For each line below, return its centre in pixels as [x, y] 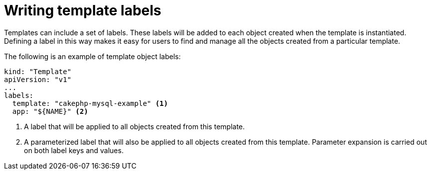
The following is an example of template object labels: [93, 56]
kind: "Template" [38, 71]
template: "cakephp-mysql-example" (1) [90, 103]
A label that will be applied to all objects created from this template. [134, 126]
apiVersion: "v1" [38, 79]
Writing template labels [83, 10]
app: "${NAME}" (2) [50, 111]
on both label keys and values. [74, 150]
